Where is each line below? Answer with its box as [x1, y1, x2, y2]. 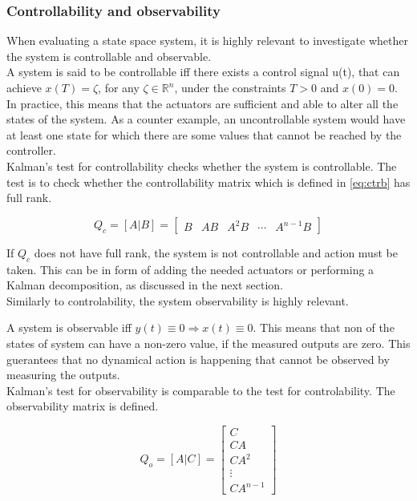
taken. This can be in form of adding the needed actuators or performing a [6, 261, 374, 277]
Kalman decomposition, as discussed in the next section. [6, 277, 284, 293]
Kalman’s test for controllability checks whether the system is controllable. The [6, 157, 397, 174]
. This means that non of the [253, 319, 395, 336]
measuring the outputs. [6, 366, 120, 383]
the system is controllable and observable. [6, 47, 212, 64]
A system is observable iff [6, 319, 132, 336]
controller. [6, 142, 56, 159]
